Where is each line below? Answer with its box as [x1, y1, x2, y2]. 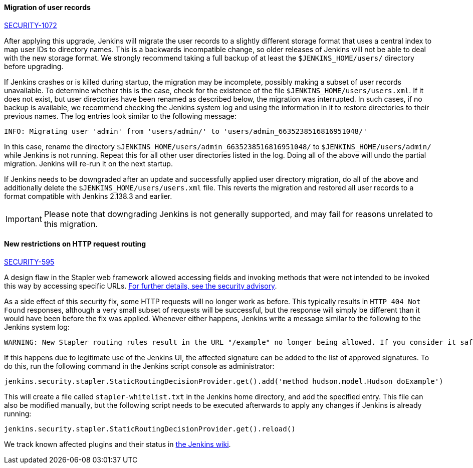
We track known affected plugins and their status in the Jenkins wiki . [4, 439, 231, 448]
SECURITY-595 [4, 257, 55, 266]
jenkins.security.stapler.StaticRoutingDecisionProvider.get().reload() [4, 424, 296, 433]
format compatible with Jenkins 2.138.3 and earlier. [4, 191, 172, 200]
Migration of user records [4, 3, 91, 12]
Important [6, 213, 42, 224]
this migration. [44, 218, 98, 229]
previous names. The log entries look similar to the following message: [4, 111, 237, 120]
